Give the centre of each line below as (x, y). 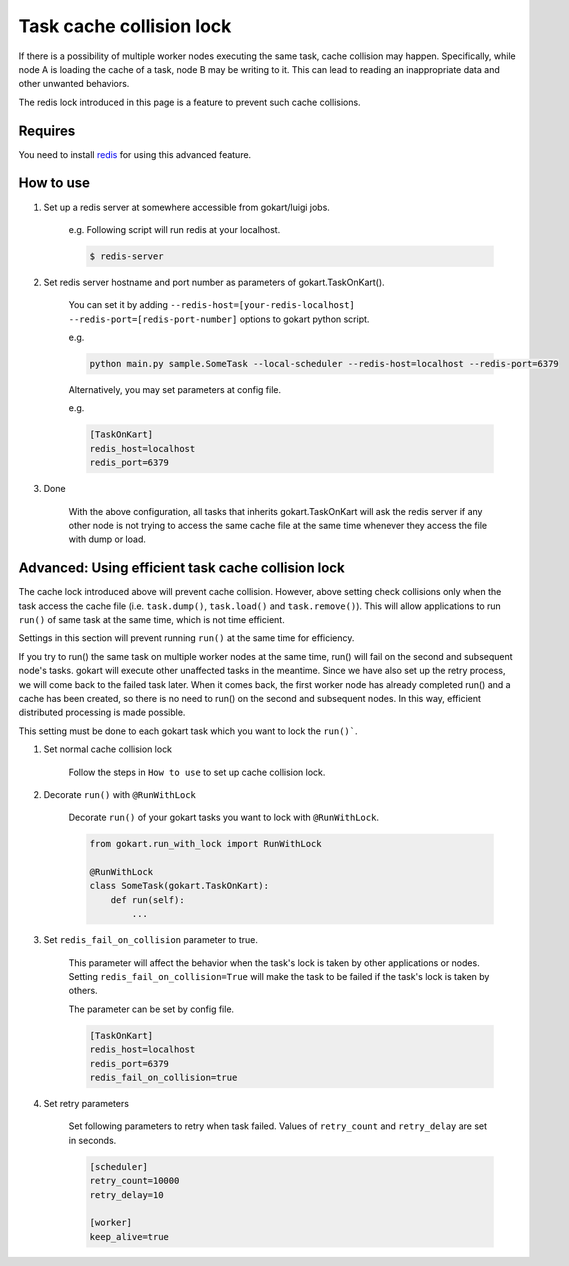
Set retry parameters (86, 1103)
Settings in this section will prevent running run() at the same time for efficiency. (186, 638)
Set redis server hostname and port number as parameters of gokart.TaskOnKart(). (214, 282)
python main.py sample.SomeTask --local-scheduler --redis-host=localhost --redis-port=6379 (324, 364)
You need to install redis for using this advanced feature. (135, 154)
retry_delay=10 (126, 1194)
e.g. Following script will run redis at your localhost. (174, 229)
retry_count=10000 (134, 1181)
